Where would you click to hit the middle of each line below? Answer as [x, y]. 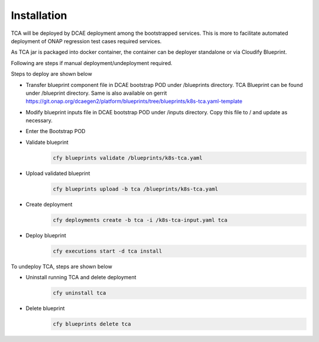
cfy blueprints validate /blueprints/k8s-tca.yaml [128, 158]
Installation [39, 15]
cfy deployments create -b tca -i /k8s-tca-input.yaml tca [140, 220]
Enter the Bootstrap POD [56, 131]
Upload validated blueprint [58, 173]
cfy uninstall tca [79, 293]
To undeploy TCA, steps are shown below [61, 266]
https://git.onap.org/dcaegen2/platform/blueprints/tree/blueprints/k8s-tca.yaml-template [134, 101]
